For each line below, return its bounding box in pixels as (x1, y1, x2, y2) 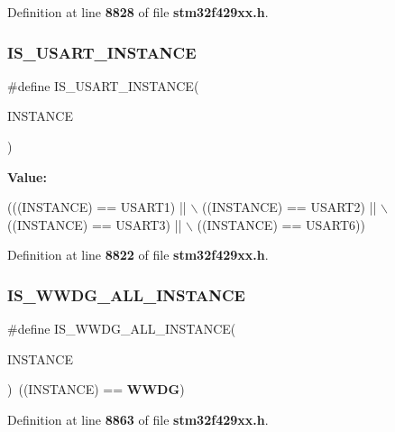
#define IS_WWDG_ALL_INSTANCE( (7, 319, 236, 338)
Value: (7, 167, 47, 186)
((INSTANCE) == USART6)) (197, 215, 365, 234)
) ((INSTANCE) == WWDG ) (7, 380, 185, 399)
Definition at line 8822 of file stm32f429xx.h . (7, 245, 269, 264)
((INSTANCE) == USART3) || (7, 215, 182, 234)
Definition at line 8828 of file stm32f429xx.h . (7, 3, 269, 21)
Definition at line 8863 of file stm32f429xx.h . (7, 409, 269, 428)
